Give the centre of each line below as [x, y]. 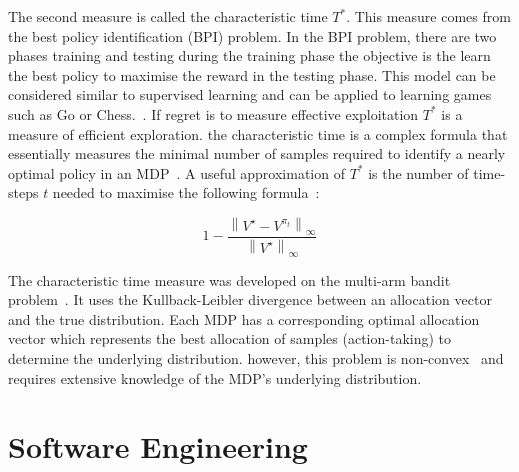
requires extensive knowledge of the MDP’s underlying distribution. [215, 377]
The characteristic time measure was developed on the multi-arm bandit [229, 279]
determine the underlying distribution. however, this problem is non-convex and [256, 357]
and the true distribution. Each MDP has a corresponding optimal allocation [244, 318]
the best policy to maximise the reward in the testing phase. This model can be [252, 74]
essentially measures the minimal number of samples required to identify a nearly [257, 153]
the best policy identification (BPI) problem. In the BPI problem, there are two [252, 35]
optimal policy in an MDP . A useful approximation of [176, 172]
